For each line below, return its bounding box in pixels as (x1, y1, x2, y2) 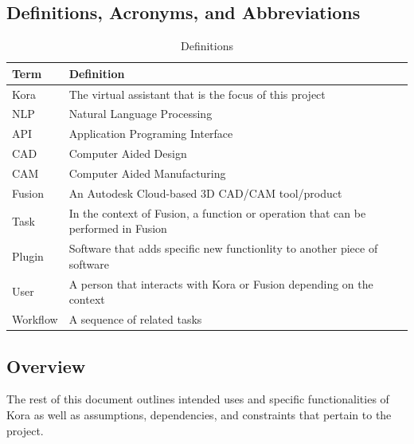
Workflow (12, 311, 58, 328)
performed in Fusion (68, 220, 167, 237)
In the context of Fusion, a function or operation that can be (68, 204, 366, 221)
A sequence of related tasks (68, 311, 202, 328)
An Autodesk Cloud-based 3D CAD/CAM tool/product (68, 184, 342, 201)
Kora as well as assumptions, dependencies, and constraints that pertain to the (6, 406, 392, 422)
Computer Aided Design (68, 145, 187, 162)
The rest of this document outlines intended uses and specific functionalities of (6, 391, 389, 407)
